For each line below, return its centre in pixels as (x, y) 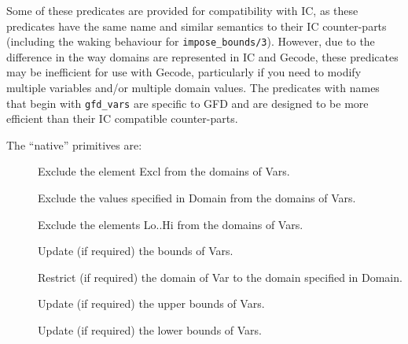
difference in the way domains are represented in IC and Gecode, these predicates (202, 56)
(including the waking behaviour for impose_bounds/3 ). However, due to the (191, 41)
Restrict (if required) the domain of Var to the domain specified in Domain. (220, 277)
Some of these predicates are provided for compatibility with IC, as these (182, 10)
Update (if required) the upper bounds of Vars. (151, 303)
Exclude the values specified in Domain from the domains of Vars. (197, 198)
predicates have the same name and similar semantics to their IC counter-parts (197, 26)
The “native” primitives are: (74, 144)
